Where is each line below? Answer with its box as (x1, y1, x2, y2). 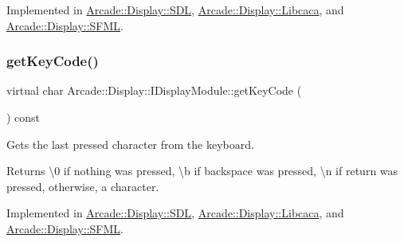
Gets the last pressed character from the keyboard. (6, 135, 254, 152)
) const (6, 109, 41, 125)
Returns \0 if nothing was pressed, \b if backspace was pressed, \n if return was (6, 162, 398, 179)
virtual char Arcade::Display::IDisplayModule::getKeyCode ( (6, 82, 302, 99)
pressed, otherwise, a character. (6, 178, 159, 194)
